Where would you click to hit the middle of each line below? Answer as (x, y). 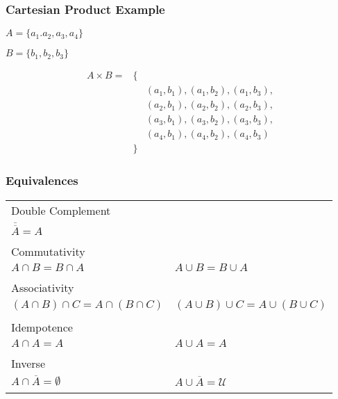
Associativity (43, 287)
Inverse (28, 363)
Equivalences (42, 180)
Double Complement (61, 210)
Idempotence (42, 327)
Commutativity (48, 251)
